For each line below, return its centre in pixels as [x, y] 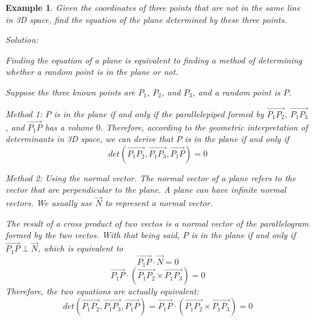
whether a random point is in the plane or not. [92, 72]
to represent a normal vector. [159, 203]
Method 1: [24, 113]
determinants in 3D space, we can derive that [90, 139]
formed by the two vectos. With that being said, [93, 235]
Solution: [22, 40]
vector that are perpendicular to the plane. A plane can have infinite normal [146, 190]
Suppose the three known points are [70, 92]
